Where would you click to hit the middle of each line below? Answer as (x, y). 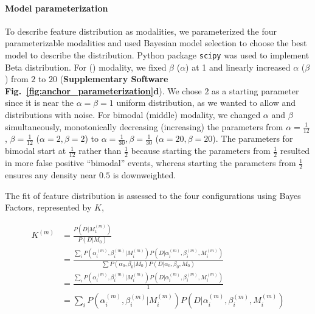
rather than (100, 151)
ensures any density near (51, 174)
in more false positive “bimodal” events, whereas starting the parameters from (151, 163)
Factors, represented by (48, 207)
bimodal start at (36, 151)
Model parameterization (57, 8)
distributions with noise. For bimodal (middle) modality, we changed (133, 115)
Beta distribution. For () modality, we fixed (86, 67)
